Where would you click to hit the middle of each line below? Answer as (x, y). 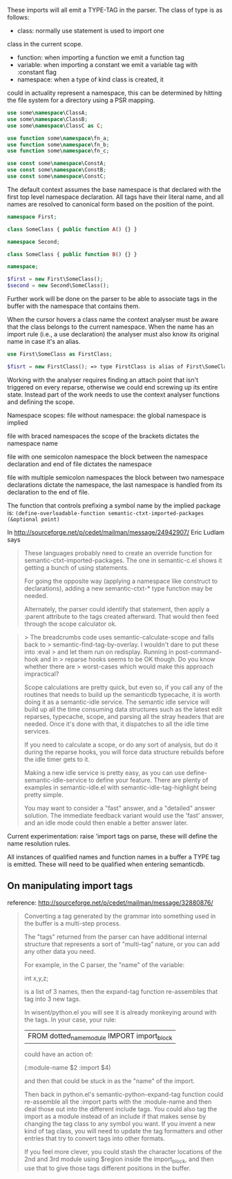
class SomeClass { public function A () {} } (72, 229)
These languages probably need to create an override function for (118, 553)
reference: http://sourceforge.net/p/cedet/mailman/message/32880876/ (110, 902)
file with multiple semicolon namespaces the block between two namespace (116, 477)
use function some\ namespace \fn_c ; (58, 151)
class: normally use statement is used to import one (90, 31)
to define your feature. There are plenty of (148, 780)
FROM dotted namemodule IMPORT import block (100, 1036)
